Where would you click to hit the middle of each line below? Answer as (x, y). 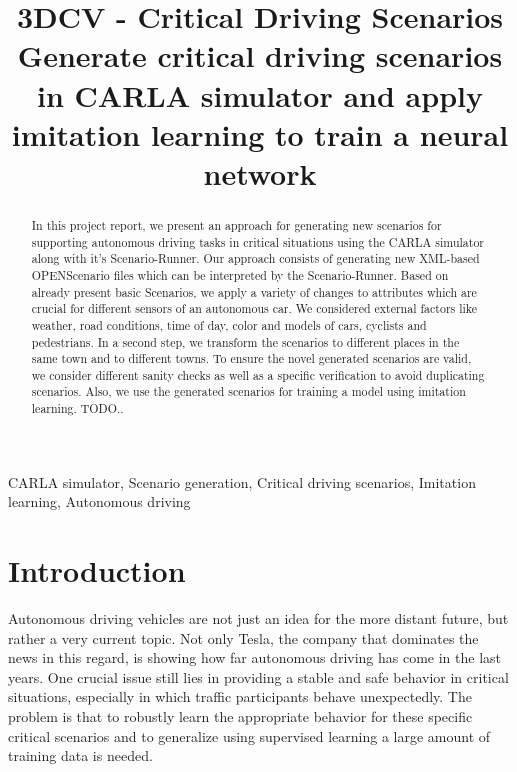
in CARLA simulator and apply (260, 94)
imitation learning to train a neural (260, 133)
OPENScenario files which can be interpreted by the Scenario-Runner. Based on (240, 274)
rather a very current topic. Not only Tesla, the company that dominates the (243, 637)
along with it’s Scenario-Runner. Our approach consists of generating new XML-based (255, 258)
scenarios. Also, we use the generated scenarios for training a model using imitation (248, 391)
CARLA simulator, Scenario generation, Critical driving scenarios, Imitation (242, 481)
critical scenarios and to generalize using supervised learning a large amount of (249, 735)
